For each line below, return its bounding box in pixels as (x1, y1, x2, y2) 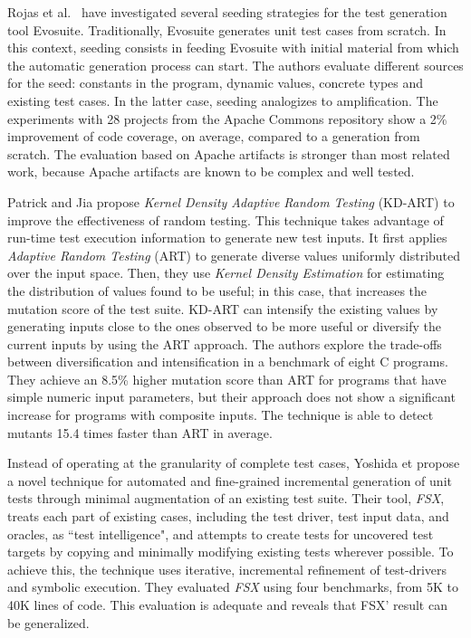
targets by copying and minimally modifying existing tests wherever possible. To (7, 542, 454, 561)
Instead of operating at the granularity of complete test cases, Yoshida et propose (7, 453, 460, 472)
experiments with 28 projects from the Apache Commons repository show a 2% (7, 109, 447, 128)
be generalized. (7, 613, 90, 632)
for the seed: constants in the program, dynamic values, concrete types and (7, 73, 424, 92)
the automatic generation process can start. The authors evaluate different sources (7, 55, 464, 74)
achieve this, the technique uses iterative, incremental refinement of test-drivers (7, 559, 447, 578)
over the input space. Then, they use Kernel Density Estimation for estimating (7, 263, 445, 282)
